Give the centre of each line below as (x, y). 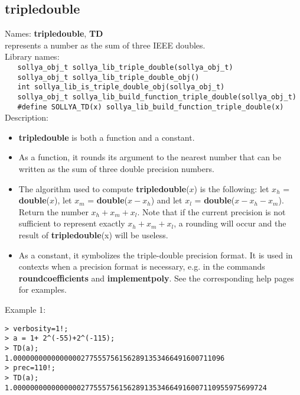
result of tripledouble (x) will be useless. (93, 235)
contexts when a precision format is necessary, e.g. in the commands (142, 266)
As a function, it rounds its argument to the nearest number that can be (150, 157)
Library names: (32, 56)
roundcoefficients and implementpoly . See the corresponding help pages (156, 278)
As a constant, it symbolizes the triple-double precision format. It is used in (156, 255)
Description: (27, 117)
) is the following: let (231, 188)
